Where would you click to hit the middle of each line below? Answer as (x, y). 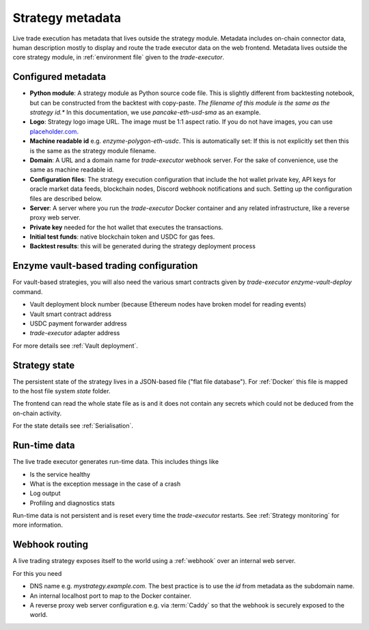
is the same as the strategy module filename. (93, 150)
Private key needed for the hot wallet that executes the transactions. (126, 227)
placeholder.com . (54, 131)
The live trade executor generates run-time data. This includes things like (115, 462)
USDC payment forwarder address (78, 323)
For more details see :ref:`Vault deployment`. (75, 345)
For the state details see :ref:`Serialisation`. (73, 426)
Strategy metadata (67, 18)
